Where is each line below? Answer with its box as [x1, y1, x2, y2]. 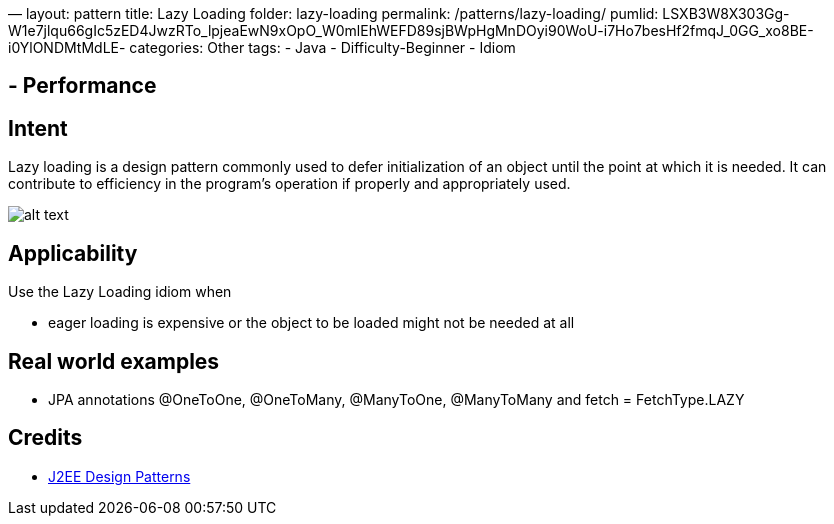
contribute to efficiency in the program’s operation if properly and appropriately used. [8, 175, 571, 193]
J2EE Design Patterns [48, 467, 191, 485]
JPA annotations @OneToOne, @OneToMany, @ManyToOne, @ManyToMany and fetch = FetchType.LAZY [48, 390, 745, 408]
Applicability [8, 240, 138, 266]
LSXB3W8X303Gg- [662, 5, 790, 22]
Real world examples [8, 348, 220, 374]
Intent [8, 115, 68, 141]
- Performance [8, 73, 157, 99]
